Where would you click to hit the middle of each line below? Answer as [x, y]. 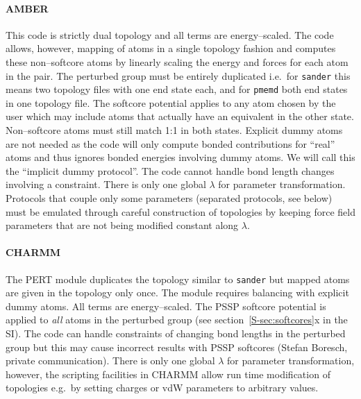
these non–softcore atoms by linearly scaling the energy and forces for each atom [177, 61]
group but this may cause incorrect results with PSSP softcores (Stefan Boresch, [177, 347]
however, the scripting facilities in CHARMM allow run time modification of [168, 374]
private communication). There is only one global [110, 360]
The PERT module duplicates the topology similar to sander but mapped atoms [178, 279]
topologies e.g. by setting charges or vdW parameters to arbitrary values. [162, 388]
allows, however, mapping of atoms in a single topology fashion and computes [171, 48]
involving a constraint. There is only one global [106, 184]
